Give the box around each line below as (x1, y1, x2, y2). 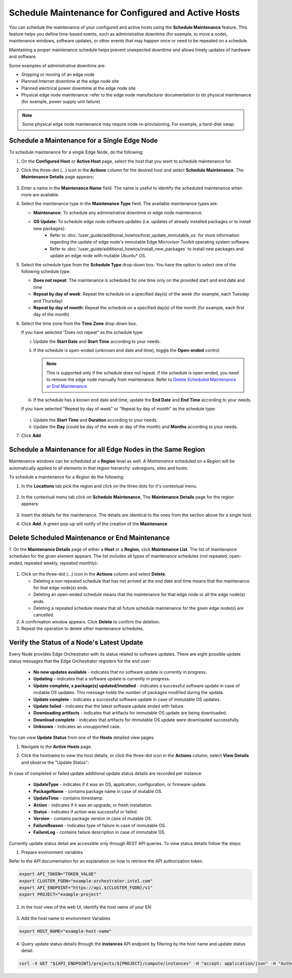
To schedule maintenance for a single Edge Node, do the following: (9, 149, 144, 155)
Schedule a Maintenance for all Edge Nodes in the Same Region (9, 446, 205, 454)
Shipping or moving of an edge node (21, 71, 95, 77)
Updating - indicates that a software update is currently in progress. (33, 676, 170, 682)
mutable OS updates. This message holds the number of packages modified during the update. (33, 690, 224, 696)
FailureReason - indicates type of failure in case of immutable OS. (33, 822, 166, 828)
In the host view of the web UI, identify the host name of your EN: (21, 904, 152, 910)
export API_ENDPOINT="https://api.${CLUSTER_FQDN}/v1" (19, 885, 153, 891)
